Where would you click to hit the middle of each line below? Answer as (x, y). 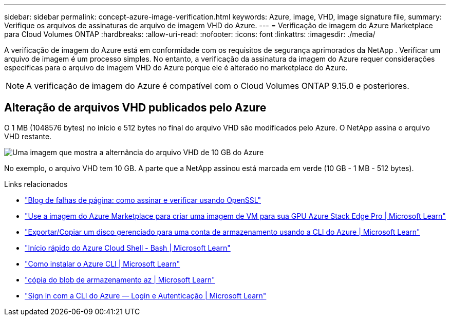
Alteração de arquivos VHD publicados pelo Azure (135, 108)
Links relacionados (36, 184)
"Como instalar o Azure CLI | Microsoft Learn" (102, 263)
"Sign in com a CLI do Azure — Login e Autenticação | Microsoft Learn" (146, 295)
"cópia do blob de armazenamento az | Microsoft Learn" (120, 279)
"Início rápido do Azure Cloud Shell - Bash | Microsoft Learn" (128, 248)
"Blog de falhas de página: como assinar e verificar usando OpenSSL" (143, 200)
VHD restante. (28, 136)
